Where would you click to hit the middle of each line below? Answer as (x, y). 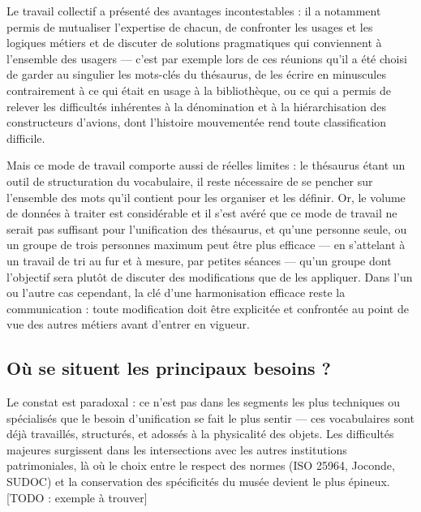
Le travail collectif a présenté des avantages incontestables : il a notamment (194, 11)
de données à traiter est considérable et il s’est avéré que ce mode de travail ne (202, 213)
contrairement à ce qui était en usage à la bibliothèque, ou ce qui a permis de (199, 90)
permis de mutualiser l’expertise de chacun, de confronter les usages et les (190, 26)
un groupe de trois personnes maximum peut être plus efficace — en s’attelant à (206, 245)
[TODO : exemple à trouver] (77, 497)
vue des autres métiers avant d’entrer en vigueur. (128, 324)
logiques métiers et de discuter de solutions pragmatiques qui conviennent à (194, 43)
